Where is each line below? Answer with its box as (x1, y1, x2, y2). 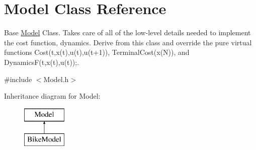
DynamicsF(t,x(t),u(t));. (4, 56, 79, 67)
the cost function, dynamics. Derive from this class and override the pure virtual (4, 37, 252, 47)
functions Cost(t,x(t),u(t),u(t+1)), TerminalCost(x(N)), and (4, 47, 190, 57)
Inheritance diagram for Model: (4, 91, 101, 101)
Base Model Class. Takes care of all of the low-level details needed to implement (4, 27, 251, 38)
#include (4, 73, 32, 84)
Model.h (43, 73, 69, 84)
